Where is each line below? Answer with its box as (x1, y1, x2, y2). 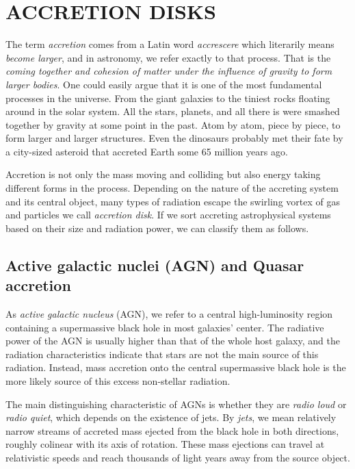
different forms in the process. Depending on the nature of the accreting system (5, 181, 339, 195)
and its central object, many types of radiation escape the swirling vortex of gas (5, 194, 340, 208)
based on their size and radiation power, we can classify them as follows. (5, 220, 309, 235)
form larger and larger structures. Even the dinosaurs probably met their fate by (5, 131, 343, 145)
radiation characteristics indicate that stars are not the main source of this (5, 346, 319, 361)
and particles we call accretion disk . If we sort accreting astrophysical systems (5, 207, 331, 222)
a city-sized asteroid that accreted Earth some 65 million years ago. (5, 144, 288, 158)
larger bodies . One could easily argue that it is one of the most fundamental (5, 77, 322, 91)
